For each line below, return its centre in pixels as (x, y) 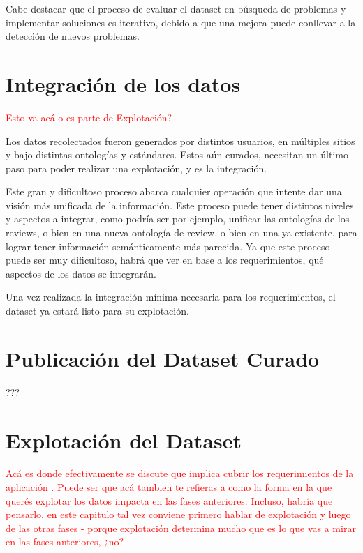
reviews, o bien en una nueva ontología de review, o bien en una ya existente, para (181, 233)
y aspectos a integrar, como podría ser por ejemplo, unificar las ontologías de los (178, 219)
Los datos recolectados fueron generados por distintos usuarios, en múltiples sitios (180, 141)
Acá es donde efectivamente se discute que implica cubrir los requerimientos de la (180, 473)
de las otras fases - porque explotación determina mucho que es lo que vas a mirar (181, 528)
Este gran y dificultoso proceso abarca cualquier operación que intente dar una (174, 191)
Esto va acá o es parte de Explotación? (89, 117)
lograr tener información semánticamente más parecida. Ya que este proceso (168, 246)
